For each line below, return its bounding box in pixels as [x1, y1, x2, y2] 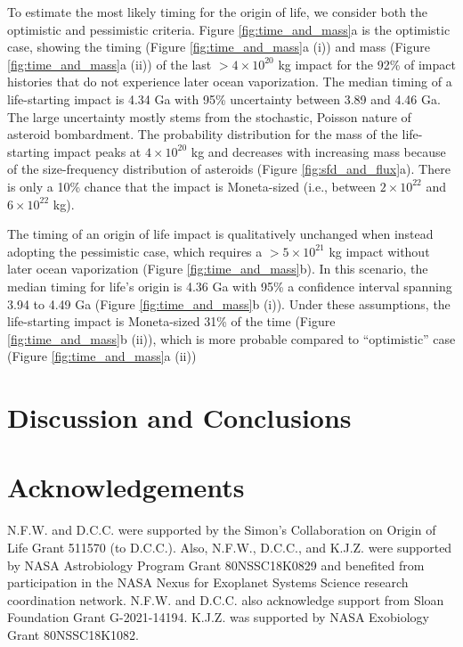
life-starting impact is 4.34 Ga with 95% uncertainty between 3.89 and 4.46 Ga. [7, 89, 441, 108]
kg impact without [329, 242, 430, 260]
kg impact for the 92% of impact [278, 54, 456, 73]
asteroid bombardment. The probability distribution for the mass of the [7, 125, 398, 143]
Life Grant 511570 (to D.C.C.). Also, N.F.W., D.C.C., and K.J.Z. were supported [7, 537, 452, 556]
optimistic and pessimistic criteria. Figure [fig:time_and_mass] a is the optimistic [7, 20, 451, 38]
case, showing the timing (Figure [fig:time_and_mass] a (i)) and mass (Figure [7, 37, 430, 56]
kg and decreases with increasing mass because [191, 142, 446, 160]
